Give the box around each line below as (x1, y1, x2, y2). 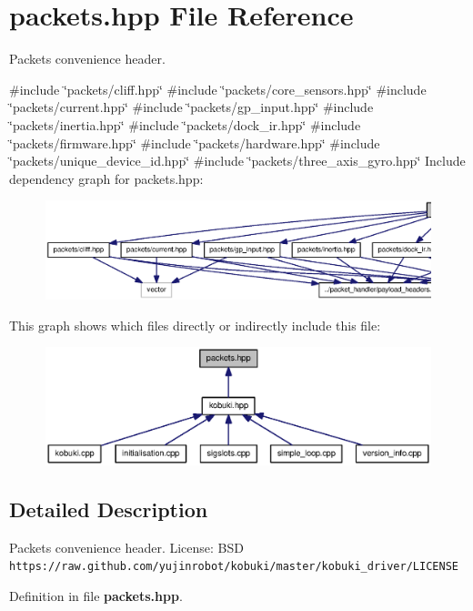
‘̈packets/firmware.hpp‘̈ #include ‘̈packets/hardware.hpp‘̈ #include (9, 133, 380, 152)
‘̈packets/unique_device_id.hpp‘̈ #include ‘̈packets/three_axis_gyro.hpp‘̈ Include (9, 151, 466, 170)
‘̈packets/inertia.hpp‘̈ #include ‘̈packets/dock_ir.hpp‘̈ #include (9, 115, 361, 134)
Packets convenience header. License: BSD (9, 537, 244, 556)
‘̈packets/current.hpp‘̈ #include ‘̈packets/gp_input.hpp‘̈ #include (9, 97, 374, 117)
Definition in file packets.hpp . (9, 586, 183, 605)
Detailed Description (9, 494, 208, 523)
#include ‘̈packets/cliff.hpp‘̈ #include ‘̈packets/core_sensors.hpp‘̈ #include (9, 79, 427, 98)
